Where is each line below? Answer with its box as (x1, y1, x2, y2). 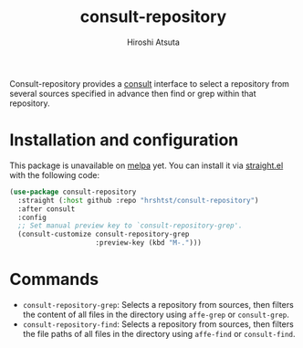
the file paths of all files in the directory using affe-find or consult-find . (22, 328, 296, 339)
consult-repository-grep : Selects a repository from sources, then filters (22, 299, 294, 310)
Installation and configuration (9, 130, 239, 151)
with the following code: (9, 169, 100, 180)
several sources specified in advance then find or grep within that (9, 88, 257, 99)
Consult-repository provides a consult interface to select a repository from (9, 78, 290, 89)
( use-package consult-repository (9, 187, 137, 196)
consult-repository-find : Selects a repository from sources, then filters (22, 318, 294, 330)
